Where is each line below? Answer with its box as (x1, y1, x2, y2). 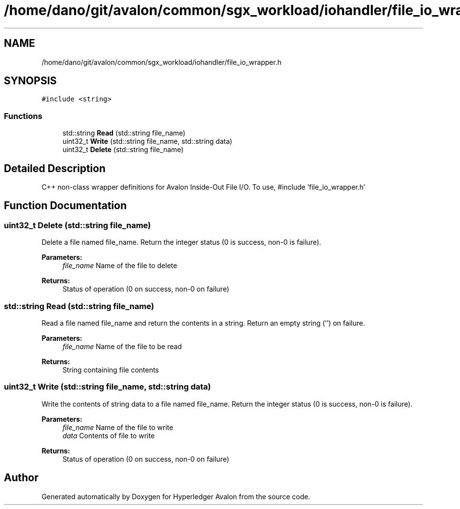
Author (4, 471, 38, 484)
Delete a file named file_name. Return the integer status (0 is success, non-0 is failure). (41, 238, 322, 247)
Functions (4, 111, 42, 121)
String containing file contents (62, 366, 159, 374)
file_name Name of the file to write (62, 423, 173, 431)
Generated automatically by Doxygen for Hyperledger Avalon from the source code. (41, 492, 310, 501)
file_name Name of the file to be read (62, 342, 182, 351)
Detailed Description (4, 162, 106, 175)
